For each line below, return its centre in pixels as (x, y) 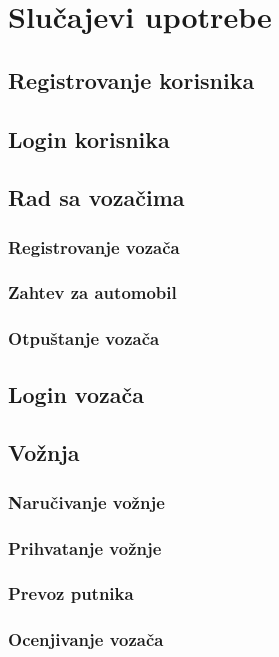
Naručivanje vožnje (86, 501)
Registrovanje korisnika (131, 79)
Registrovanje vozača (94, 246)
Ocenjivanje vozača (86, 639)
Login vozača (76, 393)
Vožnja (44, 452)
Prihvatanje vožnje (85, 547)
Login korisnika (89, 138)
